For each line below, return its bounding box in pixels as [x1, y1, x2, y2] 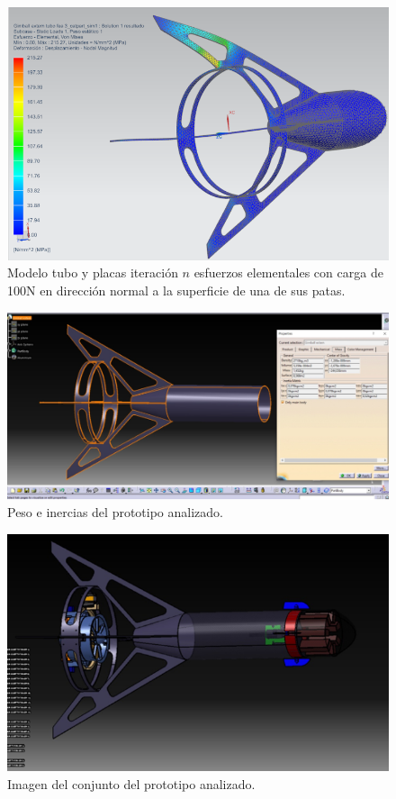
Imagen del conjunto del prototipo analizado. [7, 774, 256, 793]
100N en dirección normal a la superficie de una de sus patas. [7, 281, 346, 300]
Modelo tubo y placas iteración [7, 263, 178, 282]
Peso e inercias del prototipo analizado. [7, 503, 223, 522]
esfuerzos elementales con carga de [193, 263, 383, 282]
